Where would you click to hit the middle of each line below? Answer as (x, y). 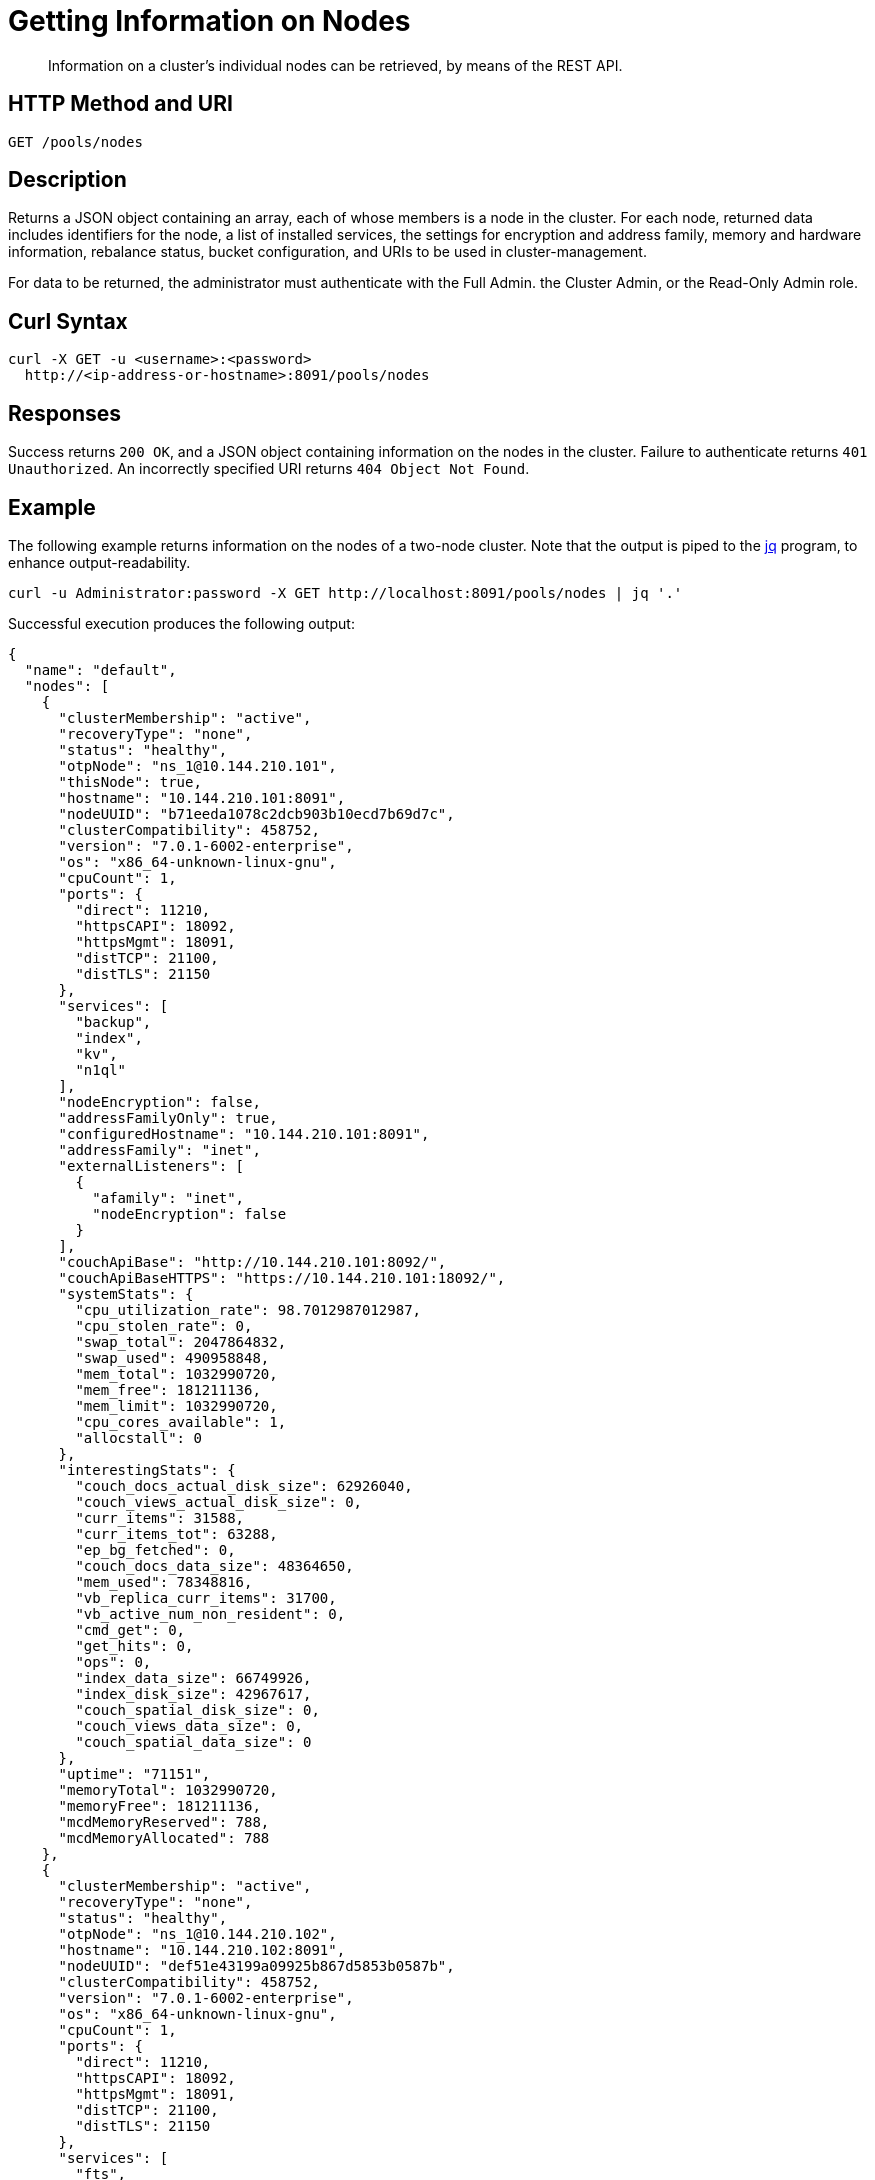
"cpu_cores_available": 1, (181, 1421)
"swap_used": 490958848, (172, 1357)
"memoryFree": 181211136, (159, 1805)
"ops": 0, (113, 1661)
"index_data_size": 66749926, (193, 1677)
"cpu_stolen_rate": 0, (164, 1325)
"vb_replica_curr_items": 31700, (206, 1597)
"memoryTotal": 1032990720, (168, 1789)
